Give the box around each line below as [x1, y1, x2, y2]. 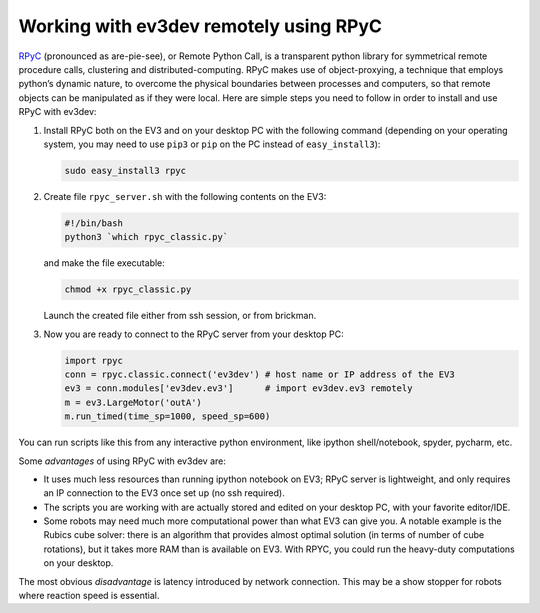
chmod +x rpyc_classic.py [64, 284, 192, 295]
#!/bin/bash [64, 217, 124, 229]
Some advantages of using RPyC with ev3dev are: [18, 455, 227, 467]
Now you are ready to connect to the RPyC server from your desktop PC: [43, 328, 344, 340]
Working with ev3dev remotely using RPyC [18, 15, 383, 37]
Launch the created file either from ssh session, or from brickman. [43, 310, 317, 322]
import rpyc [64, 355, 124, 366]
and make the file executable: [43, 257, 165, 269]
